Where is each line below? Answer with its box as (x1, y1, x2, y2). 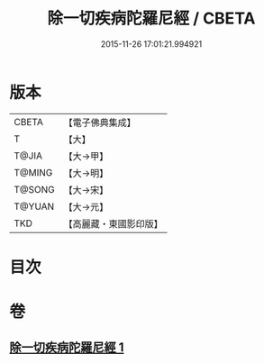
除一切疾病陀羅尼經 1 (9, 340, 124, 356)
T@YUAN (14, 200, 55, 213)
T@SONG (14, 183, 56, 195)
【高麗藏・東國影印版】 (63, 217, 164, 230)
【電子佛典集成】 (63, 116, 137, 129)
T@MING (14, 166, 53, 178)
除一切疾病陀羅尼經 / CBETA (47, 8, 256, 29)
